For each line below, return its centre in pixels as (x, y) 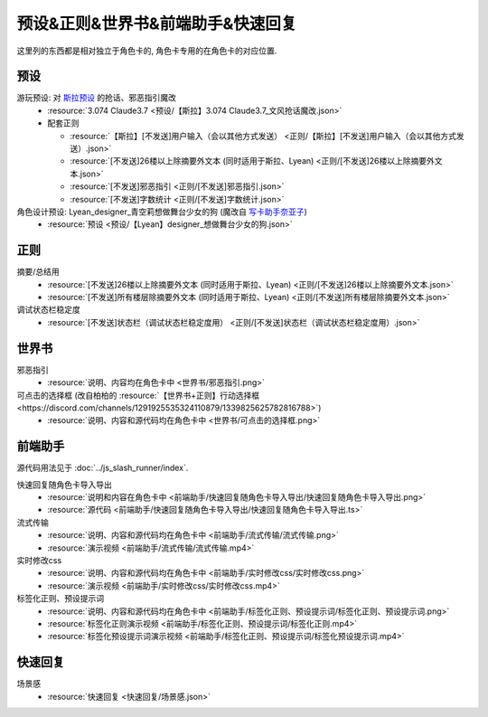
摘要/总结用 (38, 272)
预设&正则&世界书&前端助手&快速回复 (157, 24)
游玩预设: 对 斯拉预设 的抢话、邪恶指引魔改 (96, 98)
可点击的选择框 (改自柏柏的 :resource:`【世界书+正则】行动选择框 (138, 395)
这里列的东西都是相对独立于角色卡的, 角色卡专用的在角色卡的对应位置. (147, 51)
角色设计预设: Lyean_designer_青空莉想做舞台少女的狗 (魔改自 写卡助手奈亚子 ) (162, 212)
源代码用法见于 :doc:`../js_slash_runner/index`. (103, 468)
